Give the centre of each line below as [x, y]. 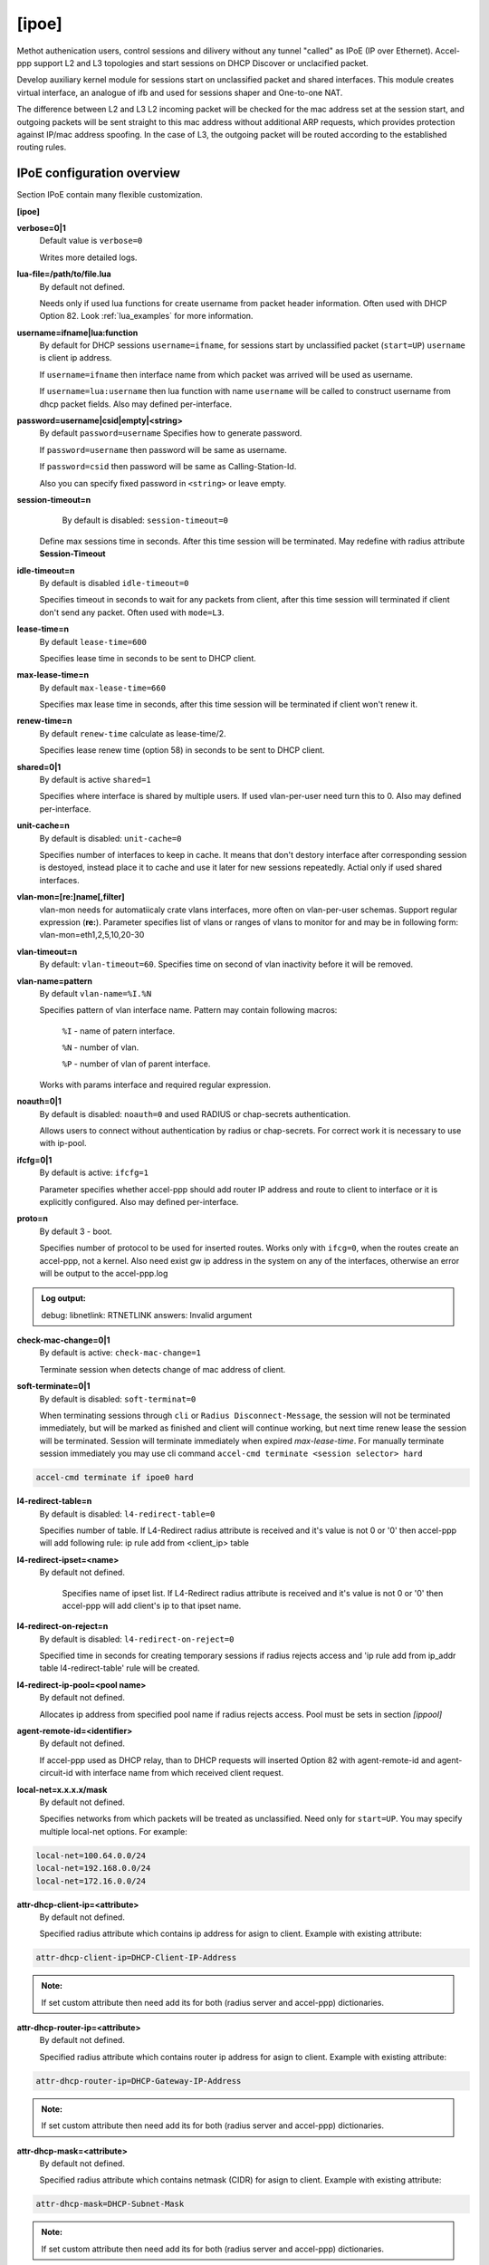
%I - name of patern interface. [119, 1031]
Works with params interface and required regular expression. [155, 1084]
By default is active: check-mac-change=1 [120, 1353]
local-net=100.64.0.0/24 [91, 1855]
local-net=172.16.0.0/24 [91, 1881]
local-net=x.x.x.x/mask [62, 1789]
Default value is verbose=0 [91, 241]
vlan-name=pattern [54, 981]
